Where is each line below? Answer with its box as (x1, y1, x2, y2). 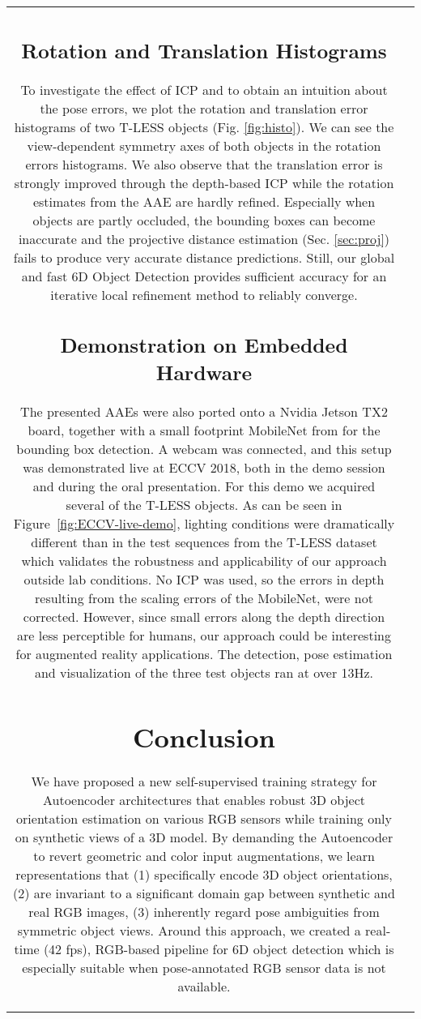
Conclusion (132, 717, 276, 755)
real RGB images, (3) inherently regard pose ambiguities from (28, 902, 380, 922)
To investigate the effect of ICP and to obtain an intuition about (20, 79, 388, 99)
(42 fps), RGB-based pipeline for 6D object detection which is (43, 940, 394, 959)
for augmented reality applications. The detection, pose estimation (15, 644, 393, 663)
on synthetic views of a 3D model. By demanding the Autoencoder (15, 828, 393, 847)
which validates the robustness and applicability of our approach (21, 551, 387, 570)
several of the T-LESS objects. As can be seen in (66, 495, 342, 514)
